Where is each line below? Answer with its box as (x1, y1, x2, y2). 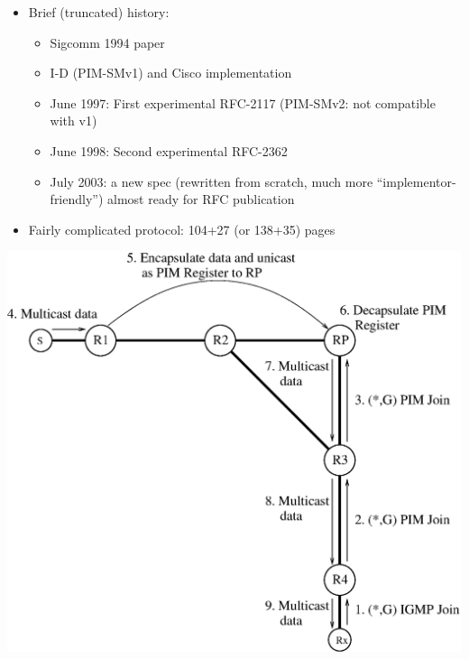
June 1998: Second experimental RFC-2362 (50, 141, 288, 160)
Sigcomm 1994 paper (50, 32, 165, 51)
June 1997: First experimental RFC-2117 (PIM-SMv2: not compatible (50, 93, 436, 112)
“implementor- (376, 172, 456, 190)
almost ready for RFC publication (107, 190, 295, 209)
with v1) (50, 111, 97, 130)
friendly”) (50, 190, 104, 209)
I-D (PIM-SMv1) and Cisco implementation (50, 63, 292, 82)
